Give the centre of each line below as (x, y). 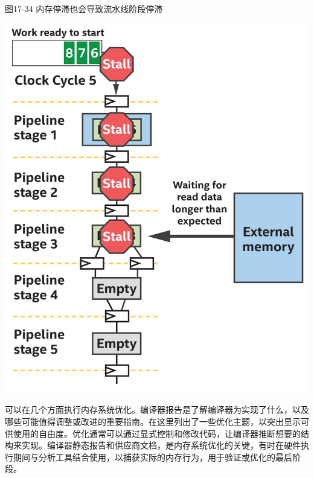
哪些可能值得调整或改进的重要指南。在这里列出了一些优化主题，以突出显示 (153, 421)
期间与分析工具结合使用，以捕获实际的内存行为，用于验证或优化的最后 (152, 457)
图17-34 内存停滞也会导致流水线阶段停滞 (84, 8)
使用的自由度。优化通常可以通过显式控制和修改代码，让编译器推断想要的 (157, 433)
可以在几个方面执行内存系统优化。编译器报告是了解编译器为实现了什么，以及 (157, 409)
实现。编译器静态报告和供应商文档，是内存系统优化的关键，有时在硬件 (161, 445)
